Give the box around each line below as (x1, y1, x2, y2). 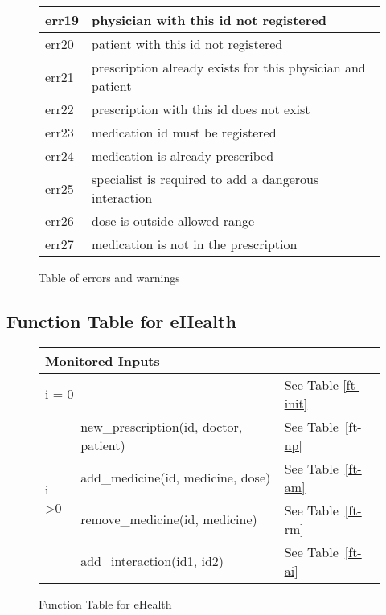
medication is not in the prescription (92, 235, 298, 253)
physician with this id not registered (92, 10, 326, 29)
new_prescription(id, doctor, (80, 416, 243, 436)
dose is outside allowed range (92, 211, 255, 230)
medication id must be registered (92, 123, 277, 141)
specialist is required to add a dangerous (92, 170, 319, 188)
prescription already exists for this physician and (92, 58, 366, 76)
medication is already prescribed (92, 146, 274, 165)
